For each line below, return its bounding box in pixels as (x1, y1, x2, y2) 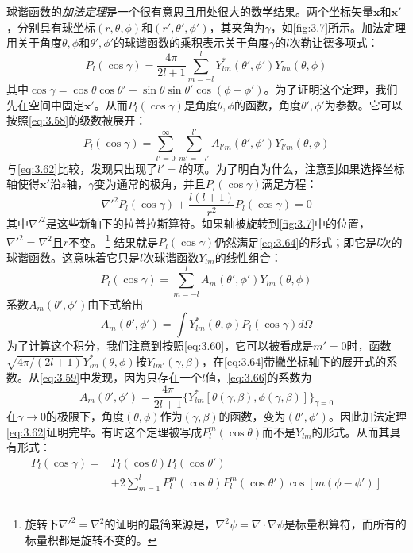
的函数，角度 (234, 96, 301, 113)
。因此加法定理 (328, 408, 407, 424)
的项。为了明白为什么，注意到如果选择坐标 (182, 159, 405, 176)
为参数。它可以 (324, 96, 403, 113)
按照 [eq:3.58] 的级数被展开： (6, 112, 147, 129)
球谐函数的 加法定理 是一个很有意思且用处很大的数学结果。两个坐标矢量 (6, 3, 373, 19)
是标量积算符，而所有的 (284, 516, 407, 532)
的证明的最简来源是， (104, 516, 216, 532)
